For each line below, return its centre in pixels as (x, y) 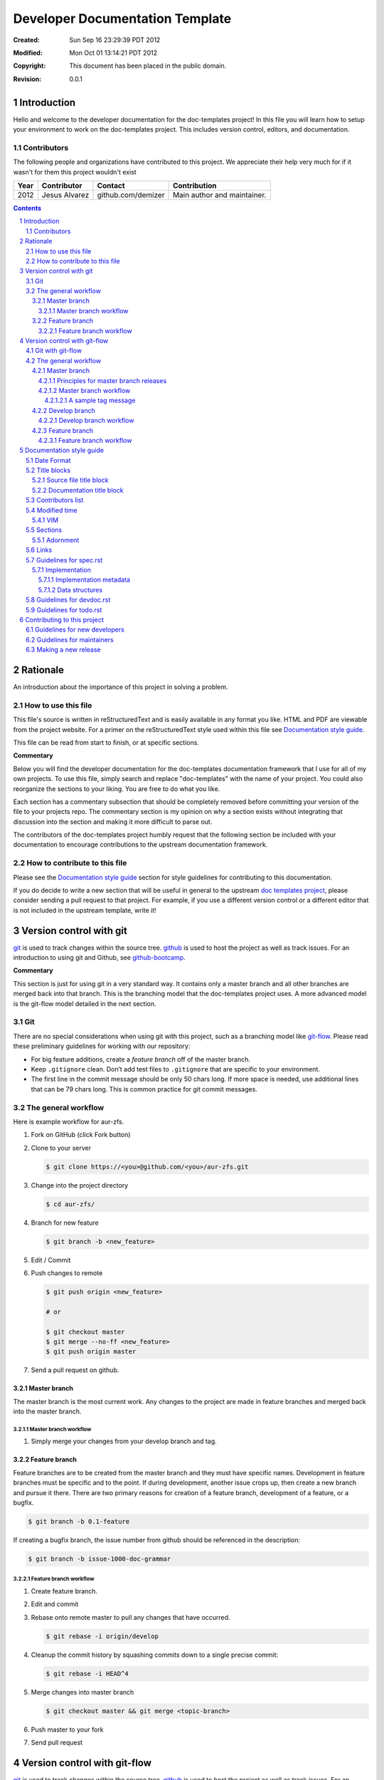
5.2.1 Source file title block (70, 480)
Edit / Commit (51, 1260)
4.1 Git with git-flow (54, 351)
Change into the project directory (80, 1185)
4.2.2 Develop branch (64, 410)
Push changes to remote (67, 1273)
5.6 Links (39, 550)
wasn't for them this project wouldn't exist (75, 172)
